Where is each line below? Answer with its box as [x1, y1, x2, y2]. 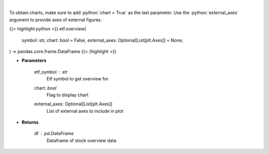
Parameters [21, 58, 47, 64]
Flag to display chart [46, 92, 89, 98]
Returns [21, 119, 39, 125]
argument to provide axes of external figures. [9, 16, 102, 22]
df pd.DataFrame [34, 131, 74, 137]
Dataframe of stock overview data [46, 137, 117, 144]
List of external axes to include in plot [46, 108, 124, 114]
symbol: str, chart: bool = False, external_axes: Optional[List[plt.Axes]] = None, [21, 37, 184, 43]
